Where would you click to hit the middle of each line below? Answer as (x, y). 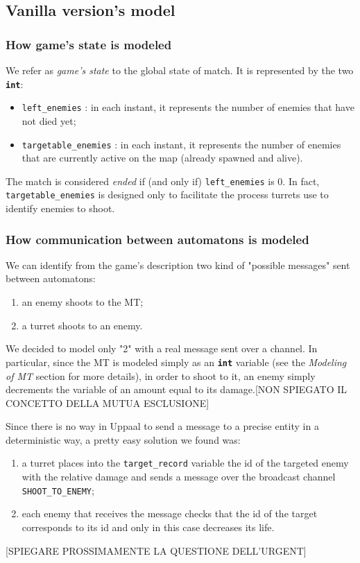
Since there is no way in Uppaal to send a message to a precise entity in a (162, 426)
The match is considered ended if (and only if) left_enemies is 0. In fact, (163, 181)
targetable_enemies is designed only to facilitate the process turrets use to (167, 194)
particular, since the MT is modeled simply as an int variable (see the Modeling (176, 362)
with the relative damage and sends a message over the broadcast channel (179, 477)
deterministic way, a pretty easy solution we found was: (123, 439)
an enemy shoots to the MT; (83, 302)
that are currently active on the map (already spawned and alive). (162, 158)
